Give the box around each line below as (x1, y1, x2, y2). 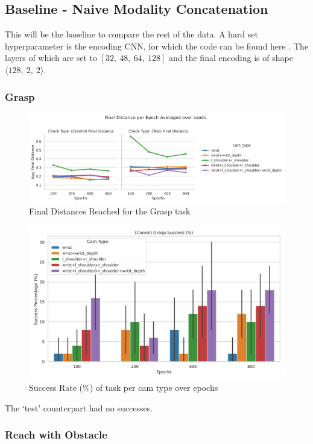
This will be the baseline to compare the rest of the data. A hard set (5, 28, 258, 40)
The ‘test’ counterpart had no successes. (5, 401, 153, 414)
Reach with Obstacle (5, 427, 107, 442)
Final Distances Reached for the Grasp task (29, 204, 191, 217)
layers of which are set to (5, 51, 98, 64)
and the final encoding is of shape (169, 51, 293, 64)
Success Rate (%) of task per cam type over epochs (29, 381, 218, 394)
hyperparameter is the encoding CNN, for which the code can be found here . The (5, 39, 309, 52)
